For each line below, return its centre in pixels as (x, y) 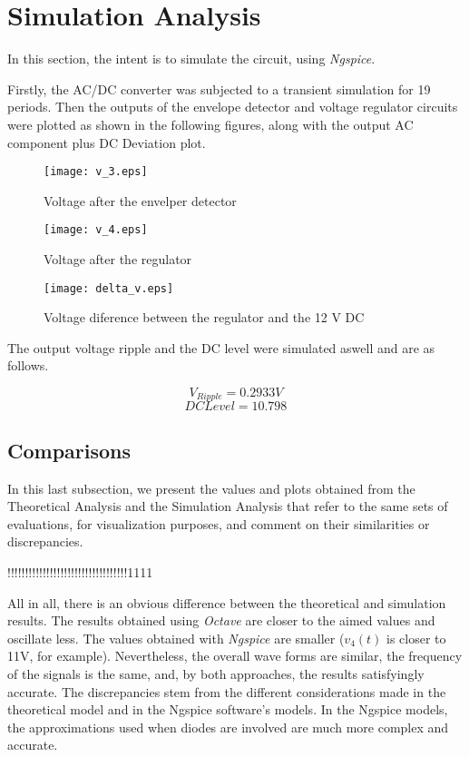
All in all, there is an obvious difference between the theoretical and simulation (227, 602)
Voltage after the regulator (118, 259)
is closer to (416, 638)
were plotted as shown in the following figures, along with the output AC (210, 124)
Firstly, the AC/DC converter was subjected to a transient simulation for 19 (219, 88)
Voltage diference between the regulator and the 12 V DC (204, 317)
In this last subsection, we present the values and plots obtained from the (211, 488)
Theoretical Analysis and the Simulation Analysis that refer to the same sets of (228, 506)
